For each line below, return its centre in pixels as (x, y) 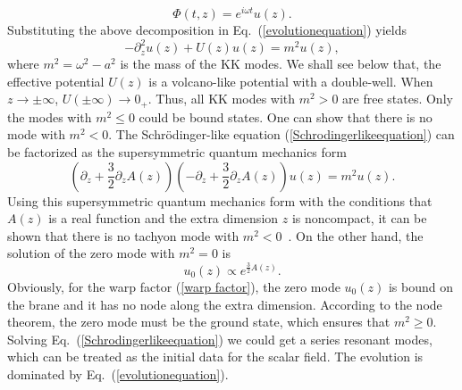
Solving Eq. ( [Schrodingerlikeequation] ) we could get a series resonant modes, (220, 339)
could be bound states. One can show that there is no (286, 116)
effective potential (56, 81)
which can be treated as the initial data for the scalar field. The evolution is (215, 357)
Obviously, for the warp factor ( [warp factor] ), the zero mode (174, 286)
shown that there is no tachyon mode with (123, 235)
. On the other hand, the (356, 235)
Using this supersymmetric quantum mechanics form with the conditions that (220, 200)
